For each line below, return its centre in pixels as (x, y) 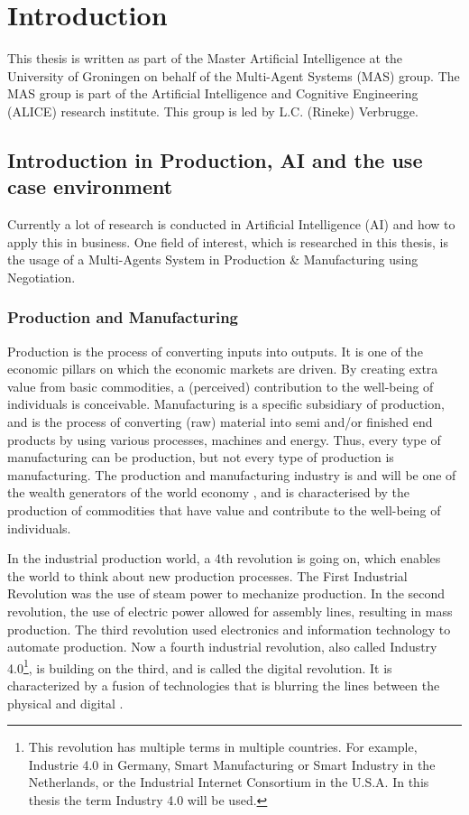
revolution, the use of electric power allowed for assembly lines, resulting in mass (230, 611)
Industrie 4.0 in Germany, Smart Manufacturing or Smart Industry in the (232, 764)
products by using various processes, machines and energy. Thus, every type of (224, 439)
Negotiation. (41, 277)
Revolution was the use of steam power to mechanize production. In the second (226, 593)
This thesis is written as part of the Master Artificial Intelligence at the (205, 58)
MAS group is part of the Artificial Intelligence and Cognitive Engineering (213, 93)
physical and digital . (65, 703)
